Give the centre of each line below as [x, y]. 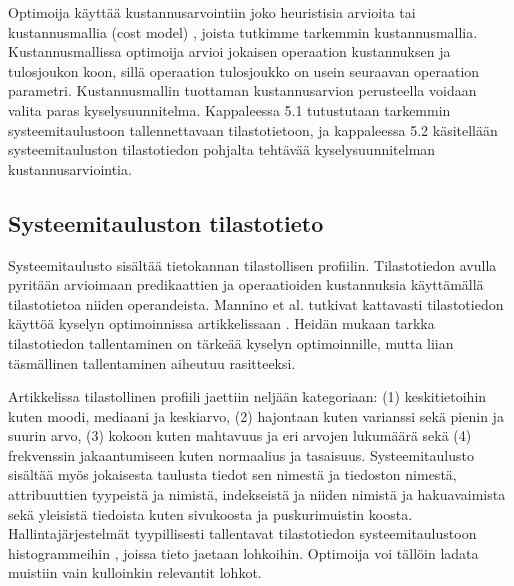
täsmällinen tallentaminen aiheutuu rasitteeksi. [152, 362]
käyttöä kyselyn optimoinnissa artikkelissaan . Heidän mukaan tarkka [221, 323]
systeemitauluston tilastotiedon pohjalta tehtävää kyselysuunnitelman [222, 149]
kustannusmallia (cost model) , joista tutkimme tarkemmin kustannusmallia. [243, 31]
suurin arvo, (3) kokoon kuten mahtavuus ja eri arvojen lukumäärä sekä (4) [240, 435]
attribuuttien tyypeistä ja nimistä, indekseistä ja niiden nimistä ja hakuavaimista [257, 494]
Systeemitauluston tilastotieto [166, 222]
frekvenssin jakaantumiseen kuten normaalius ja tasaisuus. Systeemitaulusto [241, 454]
